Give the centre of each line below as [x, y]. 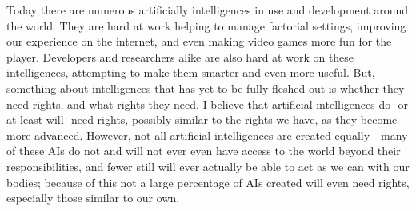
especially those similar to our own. [93, 198]
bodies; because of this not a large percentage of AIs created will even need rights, [208, 182]
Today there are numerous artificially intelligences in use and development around [208, 10]
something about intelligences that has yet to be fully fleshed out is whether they [206, 88]
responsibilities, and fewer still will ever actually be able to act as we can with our [208, 166]
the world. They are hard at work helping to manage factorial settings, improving [206, 25]
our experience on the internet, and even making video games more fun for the [199, 41]
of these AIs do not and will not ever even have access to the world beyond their [204, 151]
